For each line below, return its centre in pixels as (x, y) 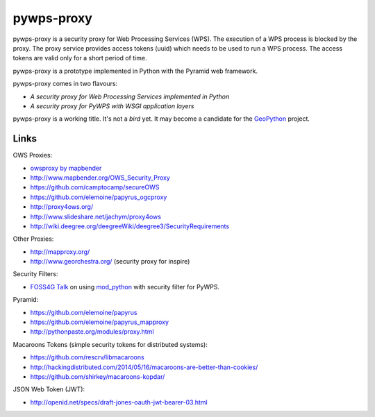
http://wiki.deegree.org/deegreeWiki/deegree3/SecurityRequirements (130, 226)
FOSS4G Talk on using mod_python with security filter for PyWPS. (125, 287)
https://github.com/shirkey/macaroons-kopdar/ (98, 377)
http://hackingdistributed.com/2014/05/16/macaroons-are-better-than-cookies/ (144, 367)
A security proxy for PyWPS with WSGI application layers (112, 106)
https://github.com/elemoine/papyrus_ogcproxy (99, 197)
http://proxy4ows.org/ (62, 207)
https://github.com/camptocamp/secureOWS (95, 187)
